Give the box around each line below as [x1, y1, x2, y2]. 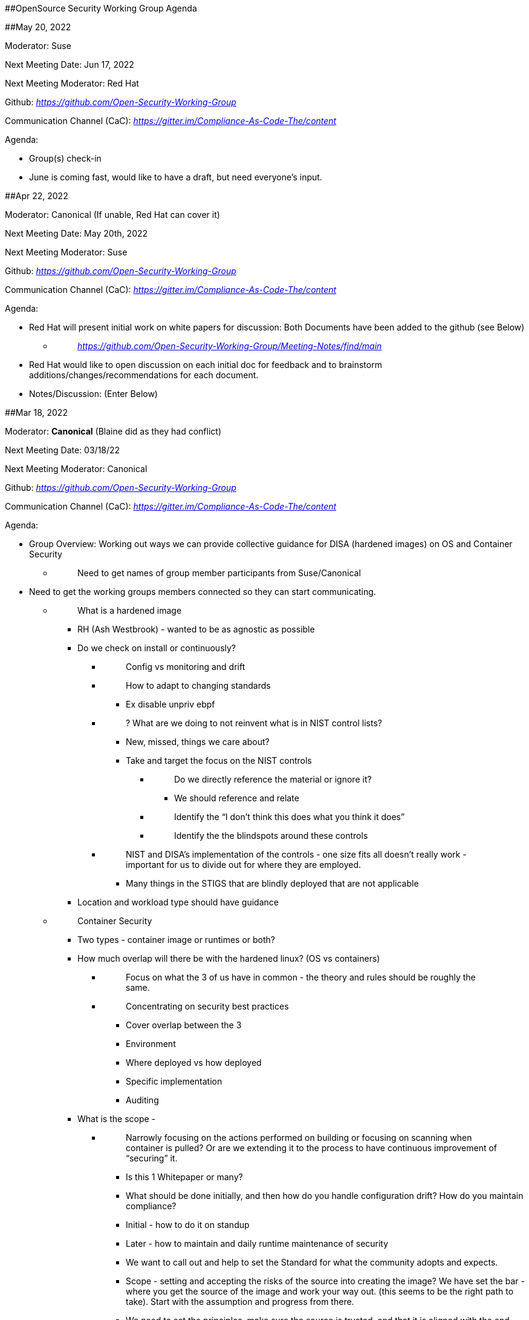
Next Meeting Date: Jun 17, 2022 [5, 59, 134, 70]
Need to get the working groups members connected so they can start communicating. [29, 586, 376, 597]
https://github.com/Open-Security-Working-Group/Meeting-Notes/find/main [77, 341, 382, 351]
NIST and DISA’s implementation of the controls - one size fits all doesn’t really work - [126, 849, 467, 859]
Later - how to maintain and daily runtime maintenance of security [126, 1238, 389, 1249]
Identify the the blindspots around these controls [174, 830, 368, 841]
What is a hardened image [77, 605, 182, 616]
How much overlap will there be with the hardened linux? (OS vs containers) [77, 953, 380, 964]
